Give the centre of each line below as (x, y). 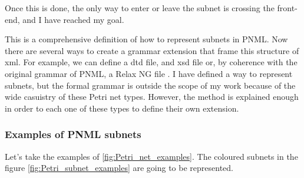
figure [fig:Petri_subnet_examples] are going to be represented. (119, 168)
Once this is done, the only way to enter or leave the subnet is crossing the (140, 8)
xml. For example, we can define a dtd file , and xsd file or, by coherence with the (151, 62)
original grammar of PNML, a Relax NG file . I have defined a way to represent (149, 73)
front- (287, 8)
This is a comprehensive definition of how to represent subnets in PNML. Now (146, 39)
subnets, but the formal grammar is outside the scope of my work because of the (150, 85)
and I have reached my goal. (73, 19)
